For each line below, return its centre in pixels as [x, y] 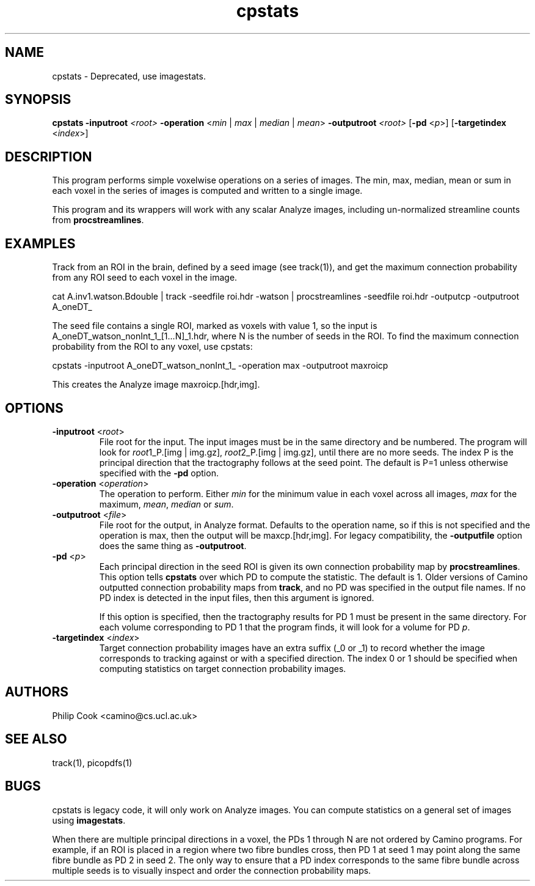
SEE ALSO [36, 739]
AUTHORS [37, 692]
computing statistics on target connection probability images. [223, 668]
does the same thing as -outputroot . [173, 545]
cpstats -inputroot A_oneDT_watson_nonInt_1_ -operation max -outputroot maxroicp [220, 366]
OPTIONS [34, 408]
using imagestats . [89, 820]
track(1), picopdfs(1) [92, 762]
